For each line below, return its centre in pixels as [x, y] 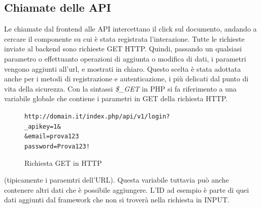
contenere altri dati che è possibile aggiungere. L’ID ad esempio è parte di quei [127, 189]
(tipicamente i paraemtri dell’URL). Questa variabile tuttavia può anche [117, 180]
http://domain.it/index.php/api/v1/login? [97, 116]
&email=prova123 [52, 137]
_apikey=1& [43, 126]
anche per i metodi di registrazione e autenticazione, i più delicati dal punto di [126, 79]
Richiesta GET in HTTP [63, 162]
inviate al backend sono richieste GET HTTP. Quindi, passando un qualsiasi [123, 49]
